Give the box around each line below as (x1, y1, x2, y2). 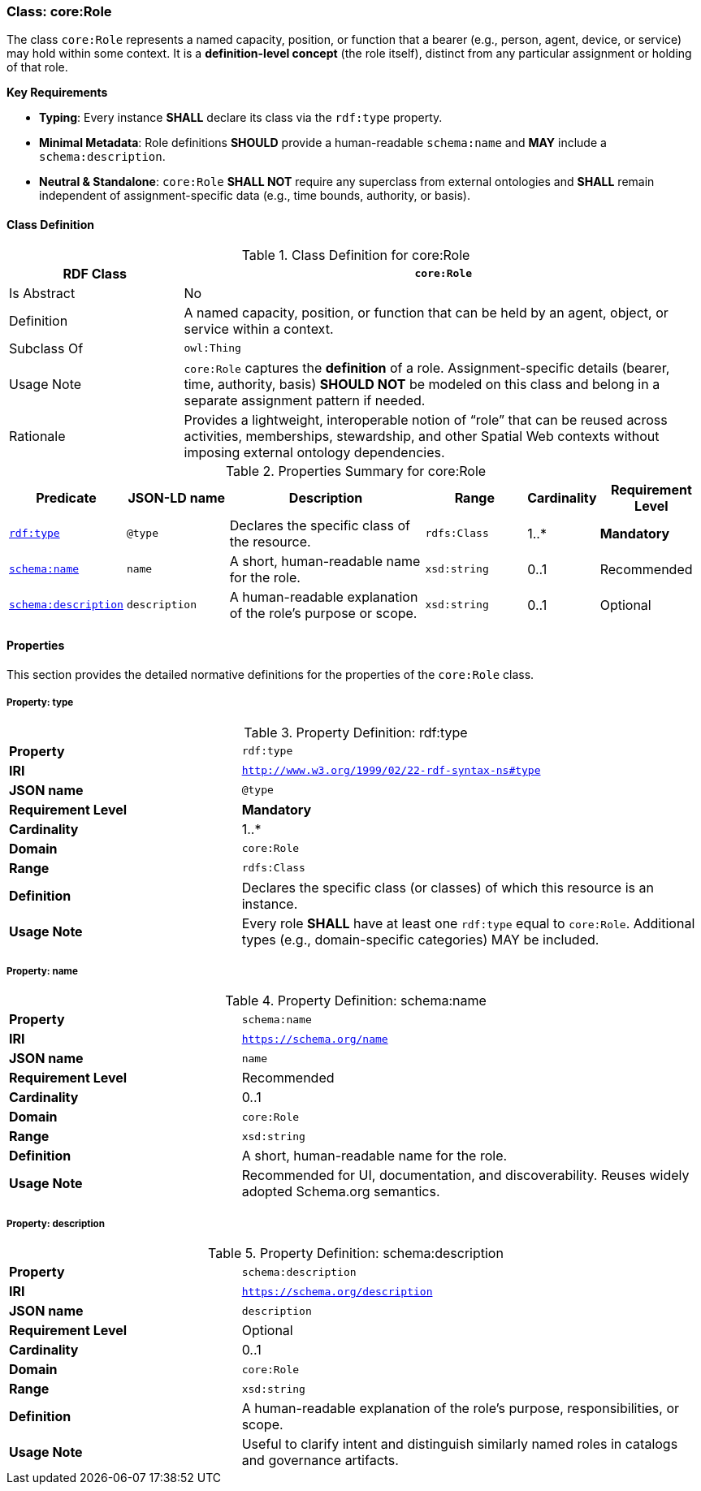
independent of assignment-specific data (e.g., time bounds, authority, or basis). (39, 188, 470, 203)
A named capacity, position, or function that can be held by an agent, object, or (184, 304, 669, 321)
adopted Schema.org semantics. (241, 1183, 440, 1200)
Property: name (6, 965, 78, 977)
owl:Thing (184, 342, 241, 355)
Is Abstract (9, 284, 76, 301)
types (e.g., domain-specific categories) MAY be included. (241, 931, 599, 948)
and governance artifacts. (241, 1452, 399, 1469)
